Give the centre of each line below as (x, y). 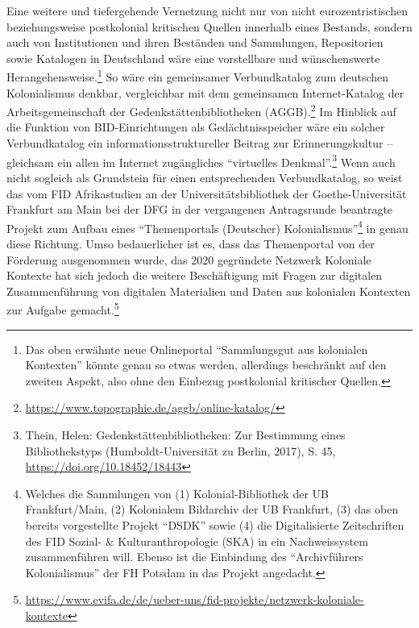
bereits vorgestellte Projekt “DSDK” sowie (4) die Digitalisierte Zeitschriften (215, 524)
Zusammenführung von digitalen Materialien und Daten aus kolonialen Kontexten (209, 291)
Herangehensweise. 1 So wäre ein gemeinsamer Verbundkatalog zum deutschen (198, 76)
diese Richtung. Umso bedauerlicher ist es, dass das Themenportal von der (191, 243)
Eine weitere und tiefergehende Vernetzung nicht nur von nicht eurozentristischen (207, 10)
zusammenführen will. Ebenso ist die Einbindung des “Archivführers (194, 557)
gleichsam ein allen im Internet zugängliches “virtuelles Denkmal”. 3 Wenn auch (201, 160)
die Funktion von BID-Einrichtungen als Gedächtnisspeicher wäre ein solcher (196, 127)
